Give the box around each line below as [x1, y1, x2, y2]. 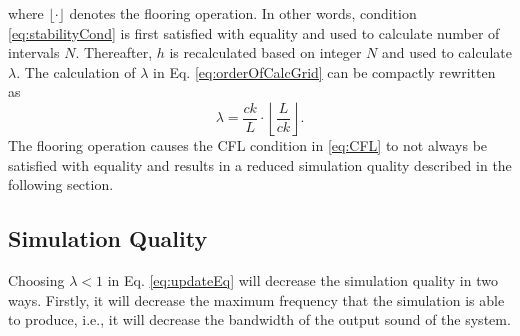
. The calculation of [16, 61, 136, 82]
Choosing [8, 269, 65, 290]
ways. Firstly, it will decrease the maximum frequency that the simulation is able [8, 289, 505, 310]
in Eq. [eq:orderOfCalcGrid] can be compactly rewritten [153, 61, 496, 82]
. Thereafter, [75, 42, 153, 63]
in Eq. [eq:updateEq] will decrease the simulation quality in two [107, 269, 498, 290]
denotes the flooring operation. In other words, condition [69, 3, 417, 23]
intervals [8, 42, 60, 63]
